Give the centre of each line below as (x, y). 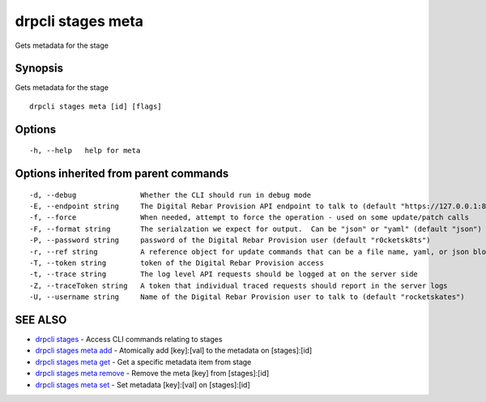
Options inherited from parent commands (122, 174)
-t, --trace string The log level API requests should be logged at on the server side (224, 274)
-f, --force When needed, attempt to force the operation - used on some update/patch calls (249, 218)
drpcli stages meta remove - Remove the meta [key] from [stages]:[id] (152, 374)
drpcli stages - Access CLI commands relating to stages (129, 340)
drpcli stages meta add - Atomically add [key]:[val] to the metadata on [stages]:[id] (174, 351)
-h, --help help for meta (85, 151)
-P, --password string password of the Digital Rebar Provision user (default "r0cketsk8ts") (230, 240)
